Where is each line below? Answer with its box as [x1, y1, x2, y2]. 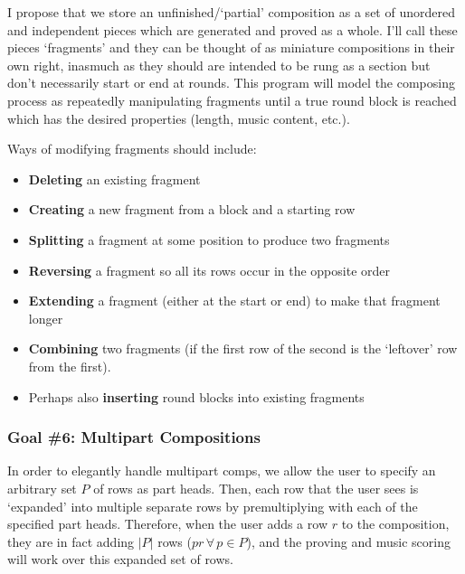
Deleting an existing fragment [28, 169, 201, 188]
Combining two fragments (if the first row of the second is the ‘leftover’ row [28, 339, 458, 358]
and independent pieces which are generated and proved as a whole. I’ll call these [7, 20, 458, 39]
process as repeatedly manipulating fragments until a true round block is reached [7, 90, 457, 109]
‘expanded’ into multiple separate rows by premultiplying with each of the [7, 496, 418, 515]
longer [28, 308, 63, 327]
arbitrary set [7, 478, 77, 497]
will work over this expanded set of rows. [7, 550, 233, 569]
